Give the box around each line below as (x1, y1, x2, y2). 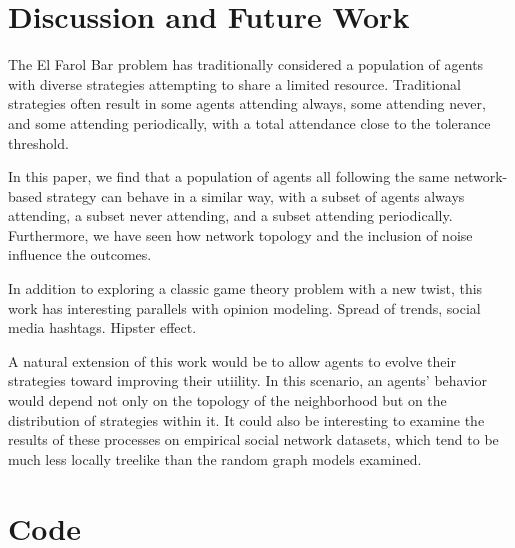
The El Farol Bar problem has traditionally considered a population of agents (8, 54, 484, 75)
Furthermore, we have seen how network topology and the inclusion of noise (8, 224, 473, 245)
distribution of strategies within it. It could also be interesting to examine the (8, 409, 485, 430)
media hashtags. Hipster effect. (8, 317, 197, 338)
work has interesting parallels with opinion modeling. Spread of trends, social (8, 297, 481, 318)
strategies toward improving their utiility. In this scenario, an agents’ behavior (8, 370, 487, 391)
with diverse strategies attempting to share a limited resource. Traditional (8, 73, 461, 94)
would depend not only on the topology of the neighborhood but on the (8, 390, 447, 411)
